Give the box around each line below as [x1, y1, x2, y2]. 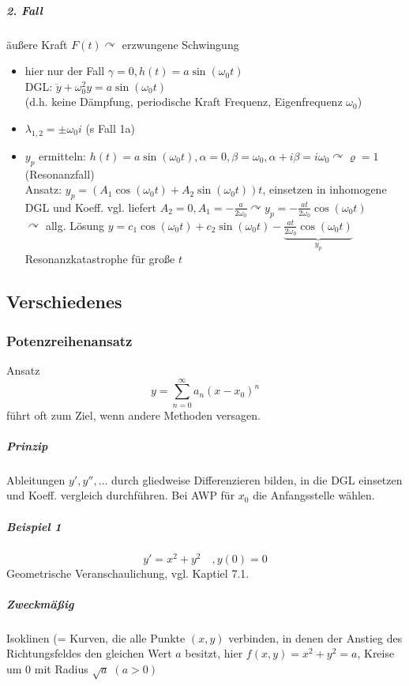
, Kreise [357, 645, 395, 661]
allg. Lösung [45, 217, 105, 233]
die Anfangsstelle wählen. [253, 487, 375, 503]
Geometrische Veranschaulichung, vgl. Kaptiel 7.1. [6, 564, 250, 581]
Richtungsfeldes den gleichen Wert [6, 645, 172, 661]
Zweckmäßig [6, 595, 74, 612]
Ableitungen [6, 471, 66, 488]
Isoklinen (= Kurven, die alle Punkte [6, 629, 186, 646]
